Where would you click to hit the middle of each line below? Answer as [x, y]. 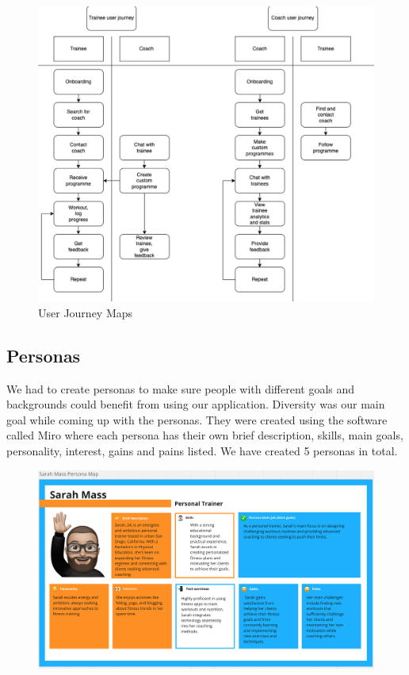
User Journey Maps [86, 312]
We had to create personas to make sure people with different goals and [181, 388]
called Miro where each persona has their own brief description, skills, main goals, [205, 435]
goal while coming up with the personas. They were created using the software [197, 419]
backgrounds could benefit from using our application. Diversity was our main [196, 404]
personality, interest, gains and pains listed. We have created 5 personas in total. [202, 451]
